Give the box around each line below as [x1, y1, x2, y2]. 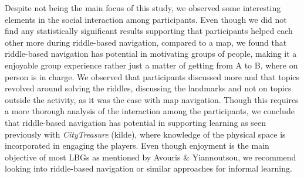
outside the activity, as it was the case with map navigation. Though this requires [5, 93, 299, 105]
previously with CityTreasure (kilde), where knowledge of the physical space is [5, 128, 286, 140]
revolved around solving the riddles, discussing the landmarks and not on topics [5, 82, 292, 94]
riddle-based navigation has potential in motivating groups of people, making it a [5, 47, 297, 60]
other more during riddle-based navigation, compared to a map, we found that [5, 36, 287, 48]
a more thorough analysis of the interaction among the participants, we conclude [5, 105, 295, 117]
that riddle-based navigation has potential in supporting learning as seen [5, 116, 266, 128]
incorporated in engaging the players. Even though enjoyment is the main [5, 139, 269, 152]
